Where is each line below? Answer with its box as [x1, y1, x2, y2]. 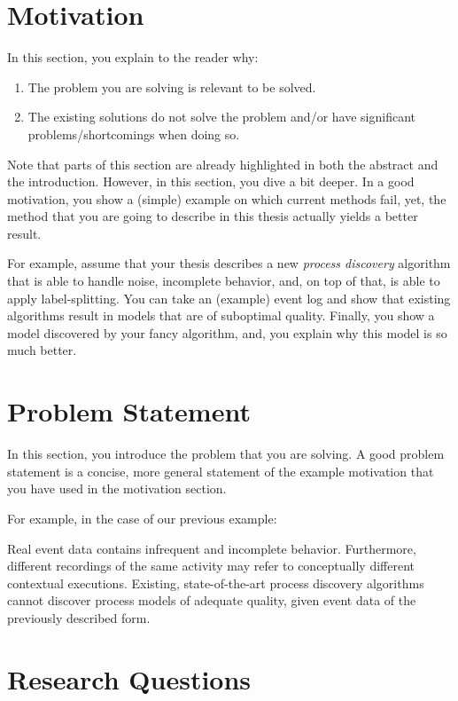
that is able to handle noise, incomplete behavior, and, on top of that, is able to [7, 272, 440, 290]
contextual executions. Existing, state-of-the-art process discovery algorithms [7, 573, 424, 592]
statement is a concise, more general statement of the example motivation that [7, 461, 434, 480]
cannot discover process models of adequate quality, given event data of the [7, 591, 416, 610]
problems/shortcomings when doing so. [27, 124, 240, 143]
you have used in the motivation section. [7, 479, 227, 498]
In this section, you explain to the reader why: [7, 48, 259, 67]
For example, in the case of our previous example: [7, 508, 277, 527]
